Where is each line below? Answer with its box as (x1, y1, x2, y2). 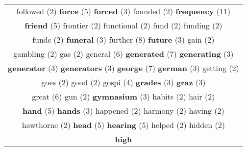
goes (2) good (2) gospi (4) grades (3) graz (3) (41, 76, 206, 88)
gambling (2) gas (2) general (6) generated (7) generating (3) (13, 48, 234, 59)
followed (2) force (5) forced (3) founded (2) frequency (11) (16, 5, 231, 17)
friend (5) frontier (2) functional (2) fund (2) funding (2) (25, 20, 222, 31)
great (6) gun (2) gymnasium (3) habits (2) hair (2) (32, 91, 215, 102)
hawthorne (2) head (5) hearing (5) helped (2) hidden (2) (22, 119, 225, 130)
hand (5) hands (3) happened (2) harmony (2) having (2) (23, 105, 224, 116)
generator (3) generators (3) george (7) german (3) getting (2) (8, 62, 239, 74)
